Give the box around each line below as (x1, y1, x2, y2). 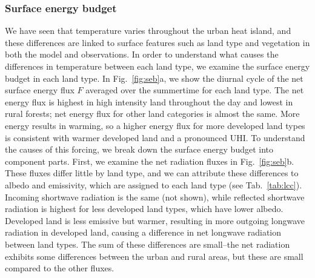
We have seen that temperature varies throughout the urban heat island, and (5, 24, 291, 37)
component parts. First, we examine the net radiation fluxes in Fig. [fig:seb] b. (5, 154, 294, 167)
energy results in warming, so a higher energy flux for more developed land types (5, 119, 305, 131)
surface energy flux (5, 84, 75, 96)
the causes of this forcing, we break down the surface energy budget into (5, 143, 274, 156)
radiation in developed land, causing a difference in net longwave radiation (5, 226, 282, 239)
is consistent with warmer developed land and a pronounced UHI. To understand (5, 131, 305, 144)
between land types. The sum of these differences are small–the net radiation (5, 237, 290, 250)
